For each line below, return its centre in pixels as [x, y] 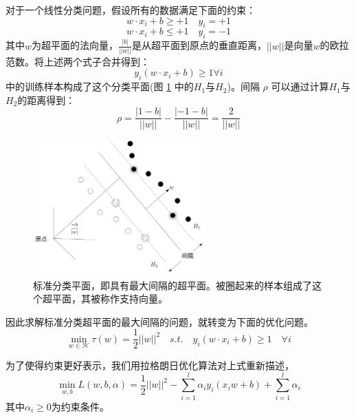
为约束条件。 [80, 406]
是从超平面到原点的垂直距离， [199, 45]
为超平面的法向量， [75, 45]
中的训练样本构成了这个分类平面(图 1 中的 [100, 86]
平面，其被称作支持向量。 [110, 299]
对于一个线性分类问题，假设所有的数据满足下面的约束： [131, 10]
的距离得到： [46, 100]
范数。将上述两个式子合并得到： [78, 61]
